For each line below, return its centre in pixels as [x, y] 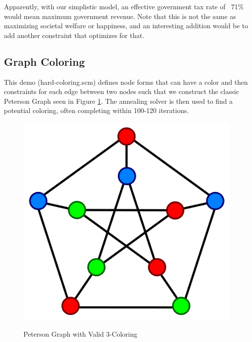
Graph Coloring [45, 61]
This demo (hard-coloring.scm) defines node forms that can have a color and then [126, 82]
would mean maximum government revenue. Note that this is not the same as [120, 16]
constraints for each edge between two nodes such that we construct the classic [122, 91]
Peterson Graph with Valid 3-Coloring [80, 333]
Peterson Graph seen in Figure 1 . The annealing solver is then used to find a [118, 101]
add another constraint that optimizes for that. [74, 35]
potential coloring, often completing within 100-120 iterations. [97, 110]
